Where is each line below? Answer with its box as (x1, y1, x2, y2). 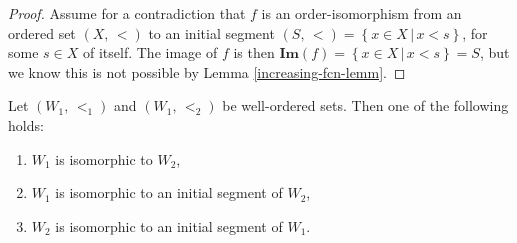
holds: (8, 114, 44, 135)
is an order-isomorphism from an (261, 3, 462, 23)
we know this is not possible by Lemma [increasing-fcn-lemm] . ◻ (8, 61, 406, 82)
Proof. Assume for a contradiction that (8, 3, 246, 23)
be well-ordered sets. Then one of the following (222, 95, 509, 116)
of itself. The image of (82, 42, 218, 63)
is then (233, 42, 275, 63)
